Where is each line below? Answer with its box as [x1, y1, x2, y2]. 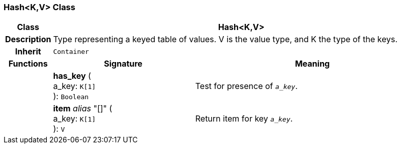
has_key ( [53, 71, 91, 81]
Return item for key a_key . [195, 113, 293, 124]
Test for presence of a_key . [195, 81, 298, 92]
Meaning [295, 58, 330, 69]
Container [53, 47, 89, 55]
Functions [8, 58, 48, 69]
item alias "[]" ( [53, 103, 112, 114]
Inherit [15, 46, 41, 57]
